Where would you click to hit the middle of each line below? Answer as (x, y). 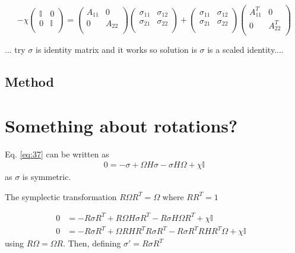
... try (15, 50)
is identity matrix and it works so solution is (116, 50)
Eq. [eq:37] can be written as (57, 154)
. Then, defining (92, 243)
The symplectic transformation (61, 196)
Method (29, 82)
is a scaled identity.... (245, 50)
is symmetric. (47, 177)
